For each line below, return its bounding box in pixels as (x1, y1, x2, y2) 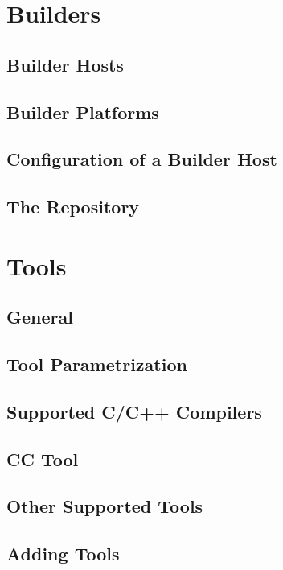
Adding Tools (6, 541, 120, 566)
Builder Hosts (6, 52, 124, 76)
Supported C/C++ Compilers (6, 399, 262, 423)
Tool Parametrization (6, 352, 187, 377)
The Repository (6, 194, 140, 219)
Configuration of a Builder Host (6, 147, 277, 171)
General (6, 304, 73, 329)
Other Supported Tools (6, 494, 203, 518)
